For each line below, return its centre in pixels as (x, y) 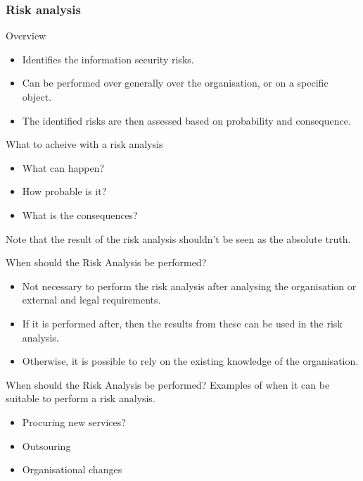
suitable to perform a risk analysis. (81, 398)
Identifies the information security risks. (108, 59)
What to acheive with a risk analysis (84, 144)
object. (37, 96)
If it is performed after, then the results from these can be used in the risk (182, 323)
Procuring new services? (74, 421)
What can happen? (63, 167)
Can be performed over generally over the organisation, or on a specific (175, 83)
